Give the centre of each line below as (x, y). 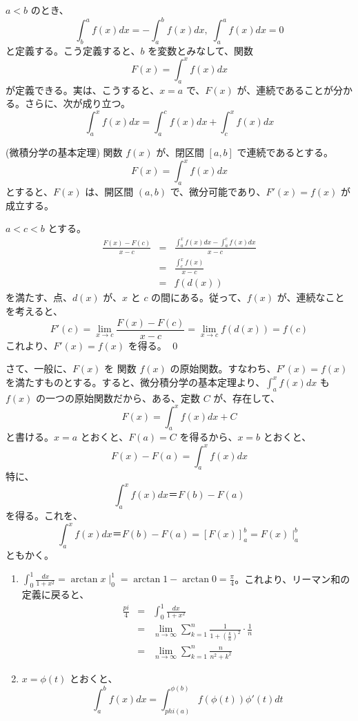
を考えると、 (34, 310)
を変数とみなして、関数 (201, 50)
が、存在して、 (247, 397)
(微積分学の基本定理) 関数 (64, 152)
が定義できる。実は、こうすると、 (83, 89)
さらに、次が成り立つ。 (78, 103)
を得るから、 (209, 437)
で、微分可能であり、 (218, 192)
